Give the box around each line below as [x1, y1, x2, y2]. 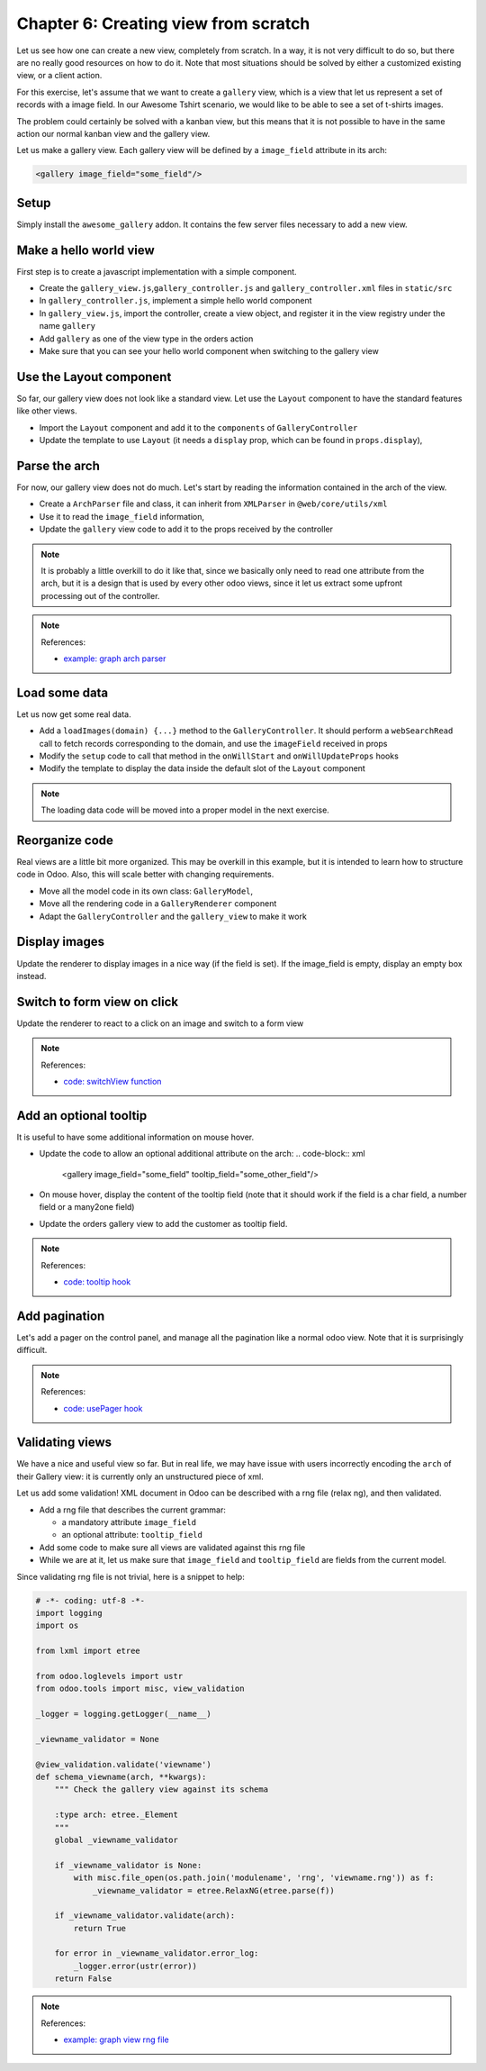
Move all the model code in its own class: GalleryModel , [39, 886, 254, 896]
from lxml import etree [35, 1646, 141, 1657]
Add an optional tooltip [16, 1108, 148, 1123]
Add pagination [16, 1308, 105, 1323]
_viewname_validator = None [35, 1734, 159, 1744]
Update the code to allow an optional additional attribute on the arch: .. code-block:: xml [39, 1149, 365, 1159]
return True [73, 1923, 126, 1933]
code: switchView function [63, 1076, 162, 1086]
